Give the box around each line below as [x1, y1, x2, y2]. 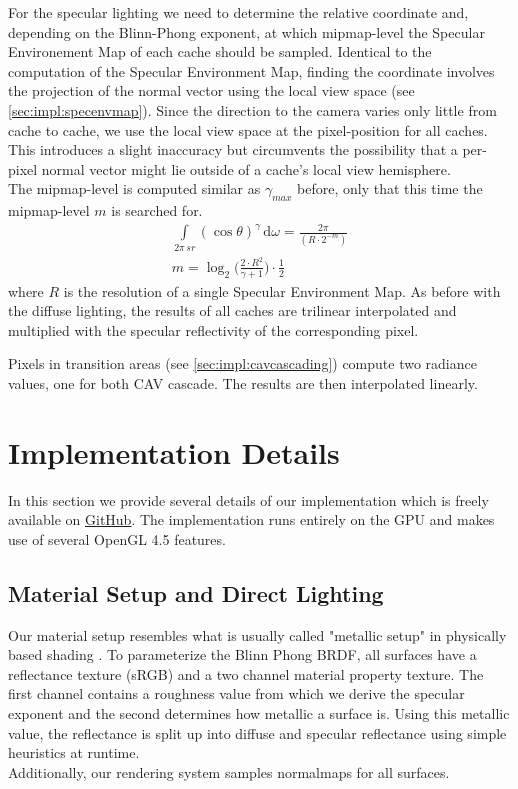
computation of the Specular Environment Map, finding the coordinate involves [8, 60, 495, 81]
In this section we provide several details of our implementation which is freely [8, 489, 489, 510]
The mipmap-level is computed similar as [8, 178, 261, 199]
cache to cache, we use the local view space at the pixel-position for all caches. [8, 119, 488, 140]
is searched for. [111, 200, 203, 221]
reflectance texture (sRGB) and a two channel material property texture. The [8, 663, 484, 684]
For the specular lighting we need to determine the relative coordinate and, [8, 2, 469, 22]
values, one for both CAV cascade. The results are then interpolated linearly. [8, 372, 478, 393]
